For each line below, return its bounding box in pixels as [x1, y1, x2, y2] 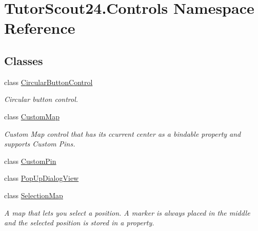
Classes [4, 52, 43, 68]
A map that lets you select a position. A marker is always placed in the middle [4, 207, 250, 218]
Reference [4, 17, 75, 38]
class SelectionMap [4, 190, 63, 200]
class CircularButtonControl [4, 76, 93, 87]
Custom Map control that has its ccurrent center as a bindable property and [4, 128, 241, 139]
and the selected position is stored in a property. [4, 217, 154, 228]
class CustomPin [4, 155, 56, 166]
